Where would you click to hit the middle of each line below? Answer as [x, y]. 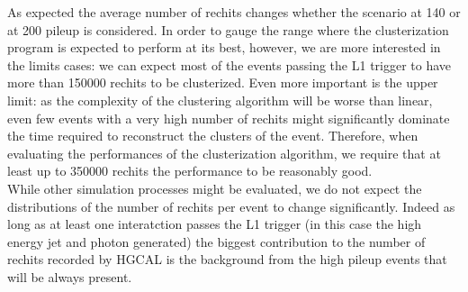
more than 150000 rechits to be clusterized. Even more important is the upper [223, 82]
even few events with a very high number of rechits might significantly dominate [229, 118]
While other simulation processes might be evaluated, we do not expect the [215, 188]
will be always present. [70, 276]
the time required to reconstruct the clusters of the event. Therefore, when [213, 136]
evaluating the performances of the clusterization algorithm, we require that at [224, 153]
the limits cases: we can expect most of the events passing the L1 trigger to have [229, 64]
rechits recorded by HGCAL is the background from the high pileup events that [227, 259]
